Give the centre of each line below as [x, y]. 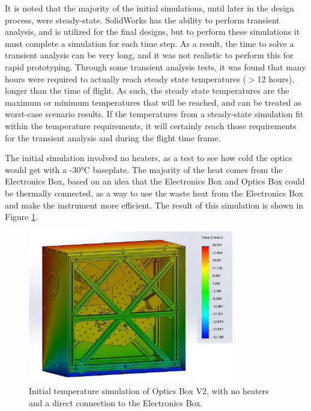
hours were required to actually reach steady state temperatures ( [125, 78]
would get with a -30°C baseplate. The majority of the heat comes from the [144, 169]
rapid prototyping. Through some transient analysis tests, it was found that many [155, 66]
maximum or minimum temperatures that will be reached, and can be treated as [153, 102]
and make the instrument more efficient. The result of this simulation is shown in [154, 205]
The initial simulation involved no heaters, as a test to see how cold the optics [149, 158]
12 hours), [276, 78]
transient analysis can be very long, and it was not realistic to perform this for [149, 55]
